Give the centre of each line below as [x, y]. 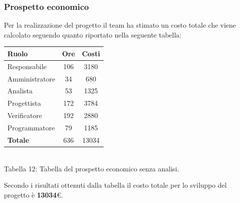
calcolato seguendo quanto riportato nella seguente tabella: [93, 34]
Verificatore [25, 115]
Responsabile [27, 66]
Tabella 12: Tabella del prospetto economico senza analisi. [92, 168]
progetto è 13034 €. [34, 194]
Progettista [24, 103]
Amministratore [31, 78]
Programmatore [31, 127]
